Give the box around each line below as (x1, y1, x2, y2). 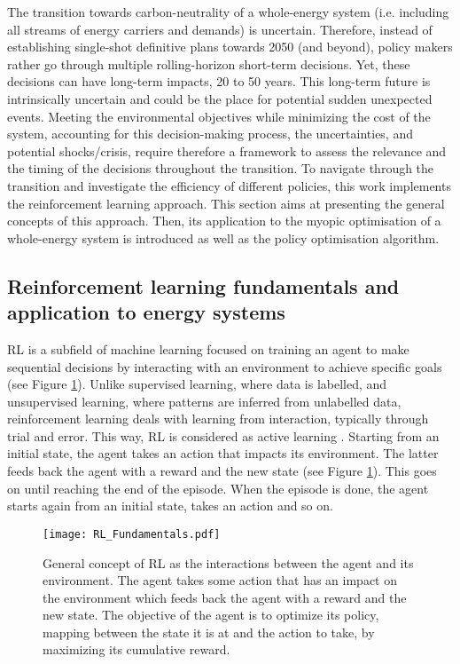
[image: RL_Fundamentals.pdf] (43, 527, 221, 541)
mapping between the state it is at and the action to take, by (43, 622, 375, 641)
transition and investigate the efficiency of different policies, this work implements (7, 176, 451, 194)
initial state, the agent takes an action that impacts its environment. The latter (7, 444, 439, 462)
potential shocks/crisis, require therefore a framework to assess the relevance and (7, 141, 447, 160)
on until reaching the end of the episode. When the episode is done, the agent (7, 478, 429, 497)
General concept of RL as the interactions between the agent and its (43, 553, 414, 572)
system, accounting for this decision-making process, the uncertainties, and (7, 124, 413, 143)
